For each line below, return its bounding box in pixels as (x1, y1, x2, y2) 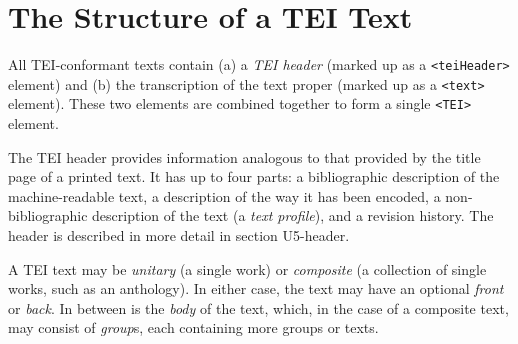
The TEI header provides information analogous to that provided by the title (8, 146, 481, 167)
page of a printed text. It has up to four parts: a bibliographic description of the (8, 166, 500, 187)
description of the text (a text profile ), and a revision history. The (92, 205, 494, 226)
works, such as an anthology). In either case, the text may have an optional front (8, 278, 504, 299)
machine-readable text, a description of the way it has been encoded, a (8, 185, 441, 206)
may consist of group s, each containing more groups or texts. (8, 317, 379, 338)
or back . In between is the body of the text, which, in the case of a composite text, (8, 297, 509, 318)
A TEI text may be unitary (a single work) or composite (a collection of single (8, 258, 487, 279)
